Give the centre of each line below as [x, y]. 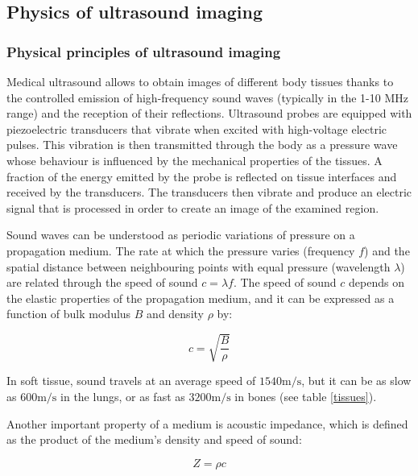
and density [175, 314]
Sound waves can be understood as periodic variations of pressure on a [181, 235]
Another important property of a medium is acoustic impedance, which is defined [207, 423]
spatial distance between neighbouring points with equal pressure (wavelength [199, 266]
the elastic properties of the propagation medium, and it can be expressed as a [201, 298]
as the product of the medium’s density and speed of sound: [154, 439]
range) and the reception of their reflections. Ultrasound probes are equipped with [209, 113]
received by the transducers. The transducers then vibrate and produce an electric [209, 192]
